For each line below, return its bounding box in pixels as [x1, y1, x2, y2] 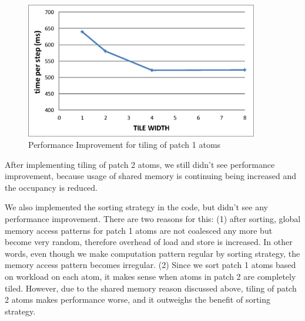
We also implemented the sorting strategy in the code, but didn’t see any [5, 201, 268, 213]
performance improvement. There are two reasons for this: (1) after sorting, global [5, 213, 301, 225]
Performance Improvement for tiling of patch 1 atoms [28, 138, 221, 151]
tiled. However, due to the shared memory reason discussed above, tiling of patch [5, 282, 297, 294]
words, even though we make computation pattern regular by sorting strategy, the [5, 247, 300, 259]
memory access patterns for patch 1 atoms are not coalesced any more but [5, 224, 273, 236]
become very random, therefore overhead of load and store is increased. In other [5, 236, 293, 248]
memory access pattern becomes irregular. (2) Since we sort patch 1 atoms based [5, 259, 296, 271]
